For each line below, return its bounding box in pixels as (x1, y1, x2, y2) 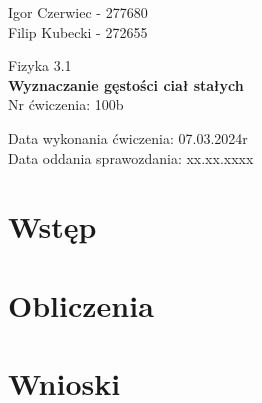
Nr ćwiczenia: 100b (8, 94, 124, 115)
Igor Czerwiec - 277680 (8, 2, 148, 22)
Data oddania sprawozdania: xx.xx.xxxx (8, 147, 254, 168)
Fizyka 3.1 (8, 55, 72, 76)
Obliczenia (8, 284, 154, 325)
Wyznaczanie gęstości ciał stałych (8, 74, 244, 95)
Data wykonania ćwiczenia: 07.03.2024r (8, 127, 248, 148)
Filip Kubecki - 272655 (8, 21, 148, 42)
